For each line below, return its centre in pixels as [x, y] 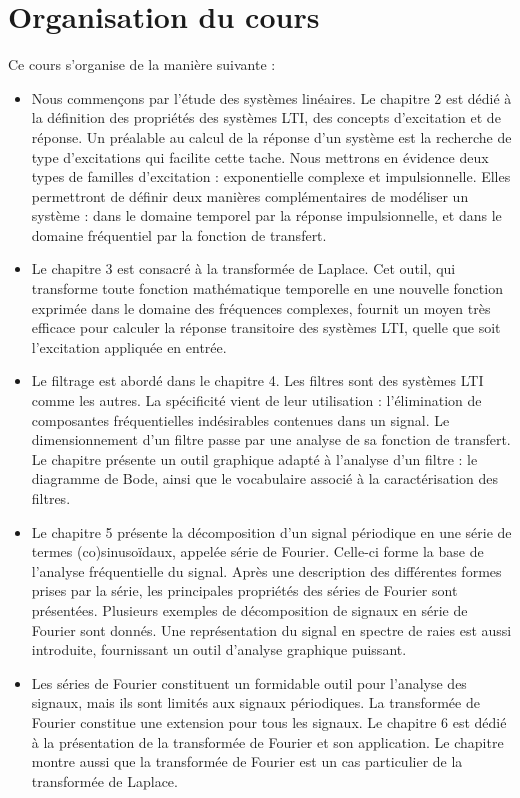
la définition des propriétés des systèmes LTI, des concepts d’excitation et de [266, 117]
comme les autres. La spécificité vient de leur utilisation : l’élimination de [256, 400]
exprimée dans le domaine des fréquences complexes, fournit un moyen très [261, 307]
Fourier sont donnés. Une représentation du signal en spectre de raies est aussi [271, 629]
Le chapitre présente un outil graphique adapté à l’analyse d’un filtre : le [254, 458]
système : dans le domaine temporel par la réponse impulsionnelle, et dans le [266, 215]
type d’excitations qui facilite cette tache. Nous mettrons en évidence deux [260, 156]
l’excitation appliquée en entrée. [129, 346]
